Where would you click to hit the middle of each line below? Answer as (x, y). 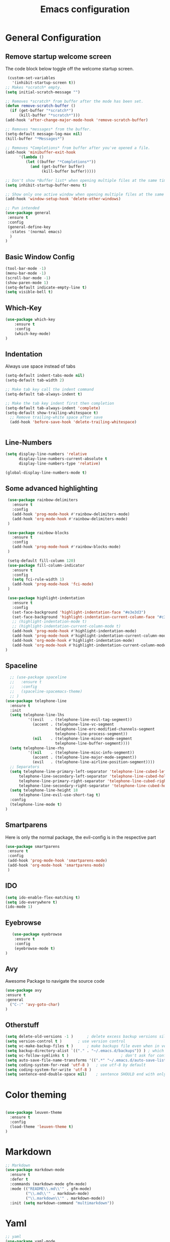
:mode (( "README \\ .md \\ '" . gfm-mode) (51, 1189)
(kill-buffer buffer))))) (69, 171)
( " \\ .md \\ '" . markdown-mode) (57, 1193)
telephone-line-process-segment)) (91, 734)
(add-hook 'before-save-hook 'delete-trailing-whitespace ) (73, 422)
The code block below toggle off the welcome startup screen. (70, 69)
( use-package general (28, 213)
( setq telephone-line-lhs (37, 715)
